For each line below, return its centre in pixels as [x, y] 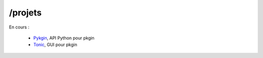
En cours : [19, 27]
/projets [25, 13]
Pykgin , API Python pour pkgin [64, 38]
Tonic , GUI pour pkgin [55, 45]
